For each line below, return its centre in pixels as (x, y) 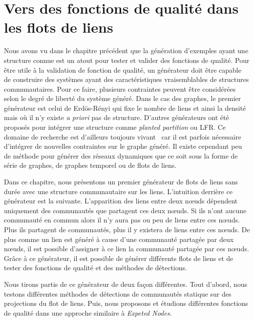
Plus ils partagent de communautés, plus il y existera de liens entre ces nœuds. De (127, 229)
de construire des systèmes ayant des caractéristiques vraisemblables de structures (127, 79)
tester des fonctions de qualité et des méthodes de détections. (95, 268)
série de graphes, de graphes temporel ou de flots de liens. (90, 165)
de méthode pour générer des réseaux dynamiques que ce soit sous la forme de (121, 155)
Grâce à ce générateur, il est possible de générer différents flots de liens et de (119, 258)
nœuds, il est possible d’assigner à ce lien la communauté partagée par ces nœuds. (127, 249)
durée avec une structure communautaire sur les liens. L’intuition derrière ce (118, 191)
